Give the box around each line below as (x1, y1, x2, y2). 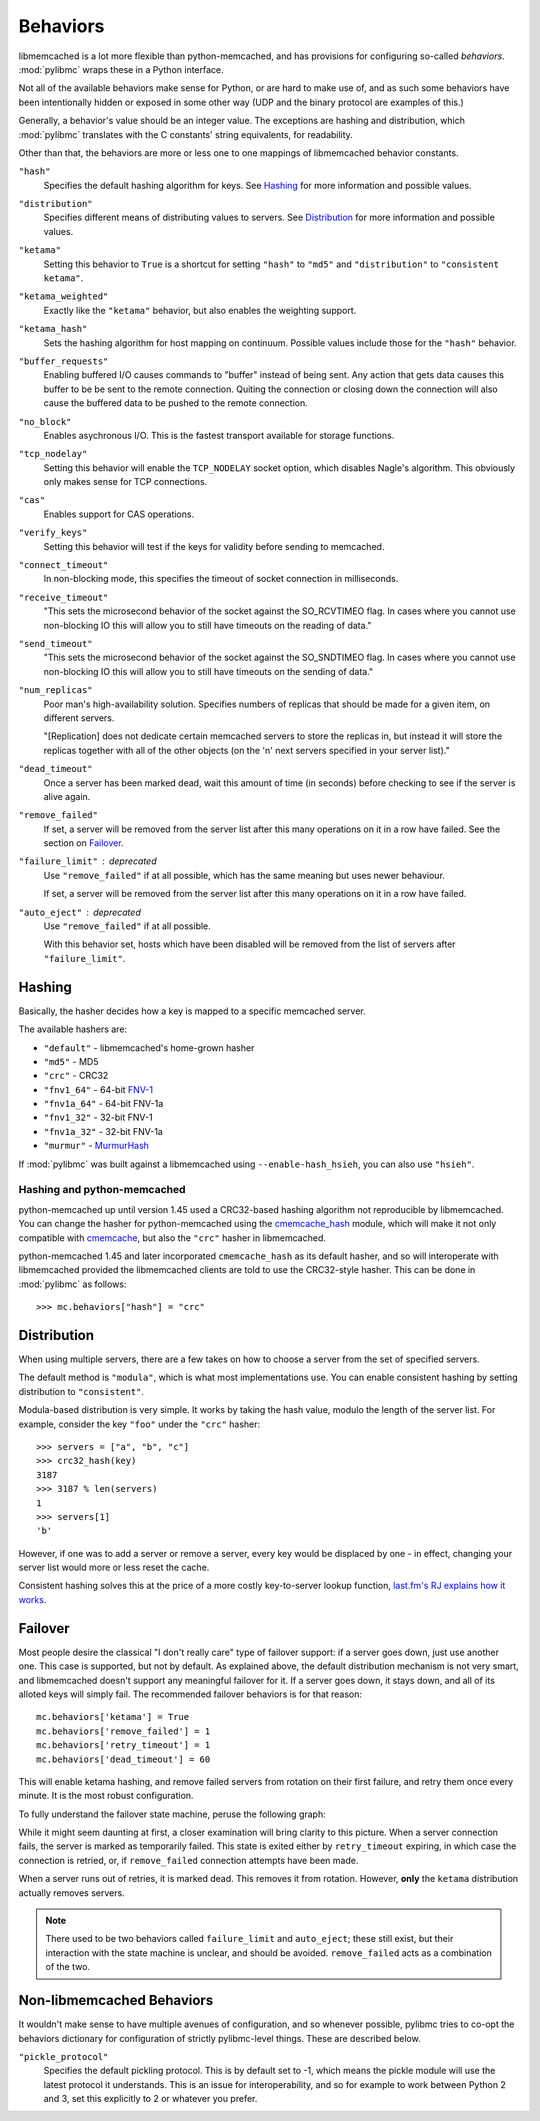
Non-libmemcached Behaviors (18, 1992, 214, 2009)
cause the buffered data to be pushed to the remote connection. (43, 397, 309, 409)
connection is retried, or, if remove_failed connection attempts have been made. (18, 1854, 359, 1866)
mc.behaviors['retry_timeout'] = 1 (36, 1740, 211, 1751)
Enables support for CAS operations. (43, 508, 195, 520)
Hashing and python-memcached (18, 1183, 186, 1197)
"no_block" (18, 416, 72, 427)
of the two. (45, 1961, 90, 1973)
